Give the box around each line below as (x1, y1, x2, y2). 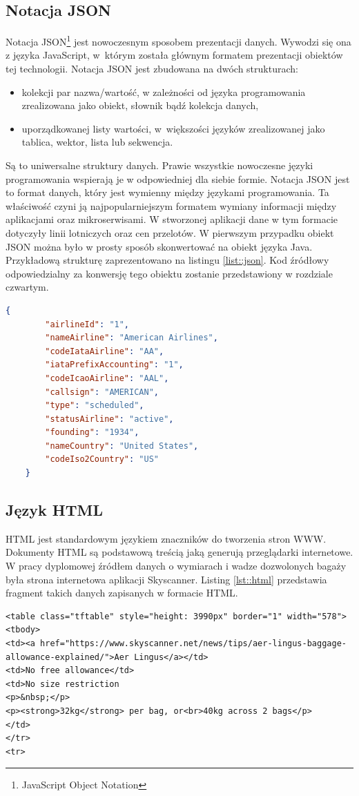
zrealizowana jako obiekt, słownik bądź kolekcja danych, (21, 98, 259, 113)
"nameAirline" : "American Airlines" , (45, 333, 218, 343)
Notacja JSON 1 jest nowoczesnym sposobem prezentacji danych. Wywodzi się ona (6, 32, 351, 48)
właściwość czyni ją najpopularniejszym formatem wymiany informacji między (6, 198, 337, 213)
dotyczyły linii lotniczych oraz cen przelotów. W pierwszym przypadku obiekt (6, 225, 334, 240)
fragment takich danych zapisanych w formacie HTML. (6, 585, 238, 600)
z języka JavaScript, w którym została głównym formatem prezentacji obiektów (6, 48, 343, 62)
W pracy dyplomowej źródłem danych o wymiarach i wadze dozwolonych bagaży (6, 559, 347, 573)
